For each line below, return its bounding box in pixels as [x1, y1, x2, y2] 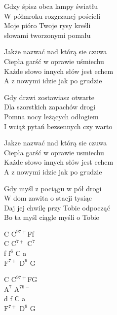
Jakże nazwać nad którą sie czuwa [4, 46, 107, 57]
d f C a [4, 293, 26, 304]
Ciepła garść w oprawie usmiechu [4, 147, 104, 157]
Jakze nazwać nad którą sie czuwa [4, 138, 107, 148]
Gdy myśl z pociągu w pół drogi [4, 183, 102, 193]
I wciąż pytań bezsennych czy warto [4, 121, 113, 131]
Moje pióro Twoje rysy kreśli [4, 20, 91, 31]
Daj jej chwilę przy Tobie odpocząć [4, 202, 110, 212]
